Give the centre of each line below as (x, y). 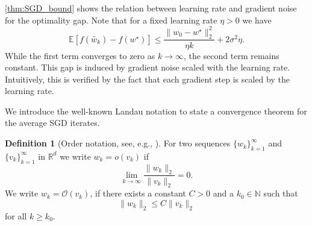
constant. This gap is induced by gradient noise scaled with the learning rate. (148, 67)
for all (16, 215)
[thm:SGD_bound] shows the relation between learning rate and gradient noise (151, 8)
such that (281, 193)
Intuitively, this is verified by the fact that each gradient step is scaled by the (147, 79)
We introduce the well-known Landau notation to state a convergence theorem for (156, 111)
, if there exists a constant (138, 193)
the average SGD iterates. (52, 123)
